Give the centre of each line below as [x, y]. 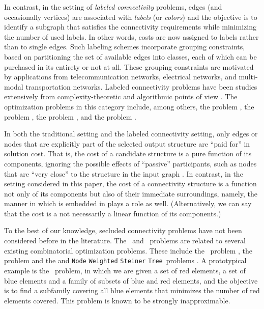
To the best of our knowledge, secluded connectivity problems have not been [123, 230]
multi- [248, 77]
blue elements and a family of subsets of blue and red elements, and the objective [131, 280]
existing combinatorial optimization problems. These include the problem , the [128, 250]
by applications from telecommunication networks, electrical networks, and [120, 77]
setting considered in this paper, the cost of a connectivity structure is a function [130, 184]
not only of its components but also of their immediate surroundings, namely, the [131, 193]
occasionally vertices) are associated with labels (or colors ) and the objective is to [131, 17]
